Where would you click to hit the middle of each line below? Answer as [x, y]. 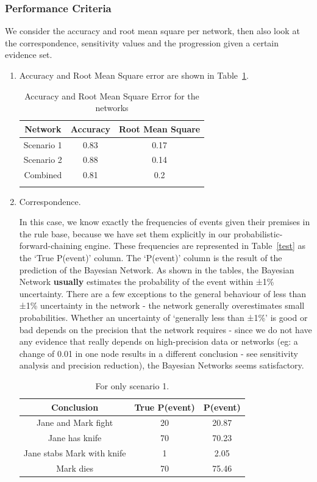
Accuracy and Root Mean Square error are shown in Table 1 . [134, 75]
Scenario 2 [43, 160]
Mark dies [75, 468]
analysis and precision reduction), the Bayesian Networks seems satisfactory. [162, 365]
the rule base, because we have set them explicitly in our [125, 233]
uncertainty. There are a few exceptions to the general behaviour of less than [162, 293]
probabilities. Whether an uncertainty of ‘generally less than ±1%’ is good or [163, 317]
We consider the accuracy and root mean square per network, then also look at [152, 31]
